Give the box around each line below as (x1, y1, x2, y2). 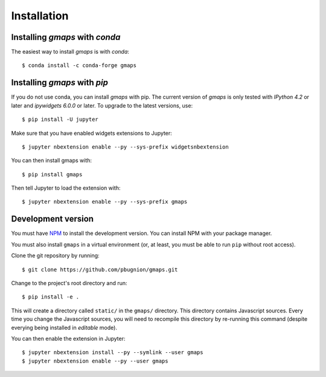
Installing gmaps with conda (11, 32, 121, 42)
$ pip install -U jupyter (22, 116, 99, 123)
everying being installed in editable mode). (11, 324, 118, 331)
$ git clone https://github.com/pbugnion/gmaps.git (22, 266, 178, 273)
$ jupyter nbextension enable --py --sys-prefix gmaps (22, 198, 188, 205)
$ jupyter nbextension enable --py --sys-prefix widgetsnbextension (22, 143, 229, 150)
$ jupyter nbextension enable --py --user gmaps (22, 357, 168, 364)
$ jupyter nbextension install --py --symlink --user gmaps (22, 349, 203, 356)
